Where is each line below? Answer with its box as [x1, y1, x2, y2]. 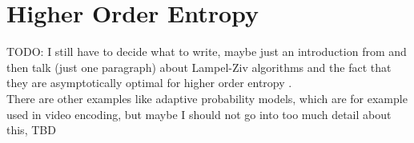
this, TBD [6, 121, 56, 138]
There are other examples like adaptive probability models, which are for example [6, 89, 408, 106]
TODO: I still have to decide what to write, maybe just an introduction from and [6, 43, 407, 60]
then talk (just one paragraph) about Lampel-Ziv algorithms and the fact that [6, 58, 392, 75]
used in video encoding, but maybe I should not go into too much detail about [6, 105, 392, 122]
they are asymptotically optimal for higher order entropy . [6, 74, 292, 91]
